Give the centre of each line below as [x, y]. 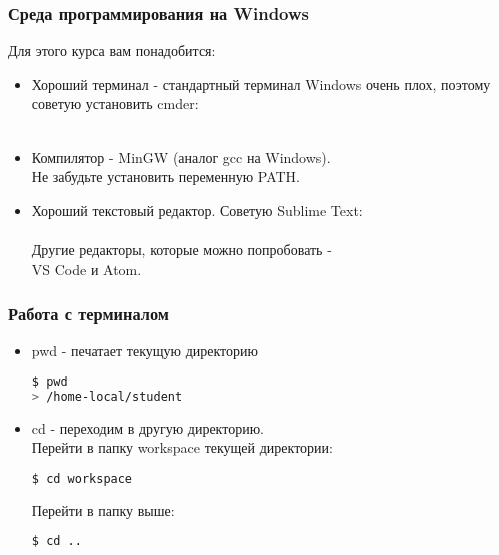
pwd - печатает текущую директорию [144, 350]
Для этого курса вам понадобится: [112, 50]
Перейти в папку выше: [103, 509]
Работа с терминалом [88, 313]
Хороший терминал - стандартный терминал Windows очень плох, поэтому [261, 83]
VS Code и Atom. [86, 268]
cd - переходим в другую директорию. [148, 427]
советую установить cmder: [115, 103]
